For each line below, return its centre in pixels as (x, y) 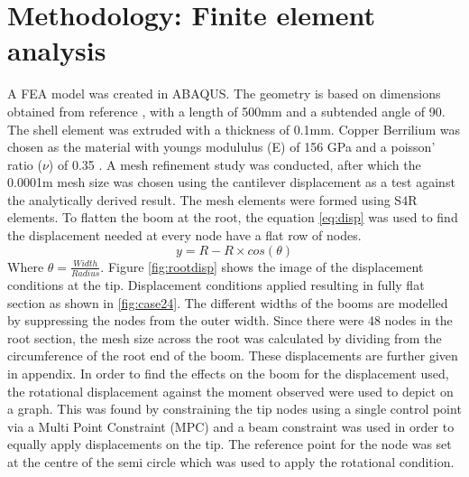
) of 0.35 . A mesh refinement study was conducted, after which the (234, 164)
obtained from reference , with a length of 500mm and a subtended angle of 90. (226, 111)
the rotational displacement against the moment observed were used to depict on (230, 391)
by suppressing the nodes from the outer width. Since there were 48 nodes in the (230, 320)
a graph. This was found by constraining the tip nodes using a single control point (234, 409)
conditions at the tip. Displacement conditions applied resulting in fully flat (216, 284)
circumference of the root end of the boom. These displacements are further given (233, 355)
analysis (57, 50)
